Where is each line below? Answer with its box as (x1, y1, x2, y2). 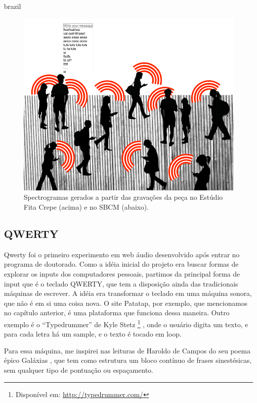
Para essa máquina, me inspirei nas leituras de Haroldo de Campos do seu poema (4, 345, 251, 355)
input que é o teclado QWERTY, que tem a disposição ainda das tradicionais (4, 278, 238, 288)
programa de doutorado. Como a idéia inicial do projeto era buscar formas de (4, 259, 239, 269)
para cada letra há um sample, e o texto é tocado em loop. (4, 329, 182, 339)
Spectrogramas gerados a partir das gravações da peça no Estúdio (24, 192, 223, 202)
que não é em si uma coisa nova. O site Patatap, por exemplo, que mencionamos (4, 297, 248, 308)
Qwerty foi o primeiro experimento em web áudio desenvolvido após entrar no (4, 249, 240, 259)
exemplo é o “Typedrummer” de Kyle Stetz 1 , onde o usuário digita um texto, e (4, 317, 248, 329)
